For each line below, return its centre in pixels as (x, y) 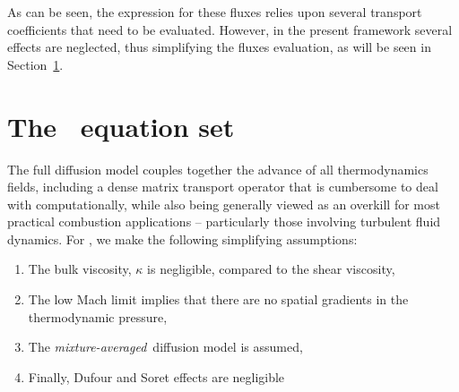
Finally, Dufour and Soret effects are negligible (156, 376)
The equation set (121, 126)
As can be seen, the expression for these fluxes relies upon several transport (215, 12)
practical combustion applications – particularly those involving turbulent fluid (224, 222)
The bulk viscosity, (80, 269)
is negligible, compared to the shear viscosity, (271, 269)
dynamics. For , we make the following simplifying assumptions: (182, 239)
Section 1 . (35, 64)
